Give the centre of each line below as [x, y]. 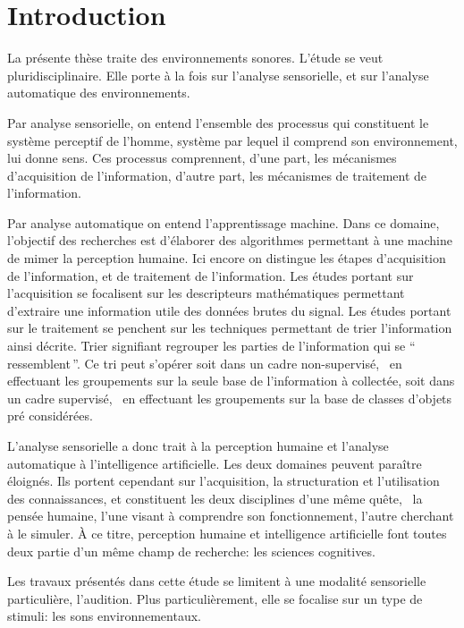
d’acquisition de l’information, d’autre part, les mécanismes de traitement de [217, 175]
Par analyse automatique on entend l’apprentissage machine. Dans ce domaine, [224, 222]
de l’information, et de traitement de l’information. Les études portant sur [211, 275]
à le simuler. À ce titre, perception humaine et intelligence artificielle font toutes [227, 533]
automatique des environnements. [99, 93]
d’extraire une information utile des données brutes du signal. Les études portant [229, 310]
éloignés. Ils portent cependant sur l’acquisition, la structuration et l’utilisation [224, 481]
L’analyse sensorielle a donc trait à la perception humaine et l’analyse [198, 446]
